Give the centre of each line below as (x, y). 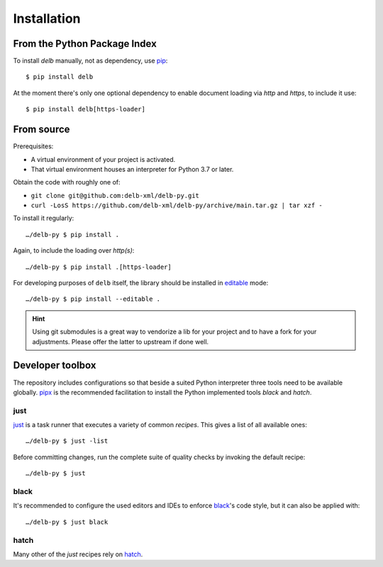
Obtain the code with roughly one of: (67, 182)
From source (41, 130)
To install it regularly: (44, 218)
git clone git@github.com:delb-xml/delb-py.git (115, 196)
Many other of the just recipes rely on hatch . (78, 554)
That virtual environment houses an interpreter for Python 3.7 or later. (132, 169)
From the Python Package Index (85, 44)
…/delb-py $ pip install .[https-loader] (99, 267)
